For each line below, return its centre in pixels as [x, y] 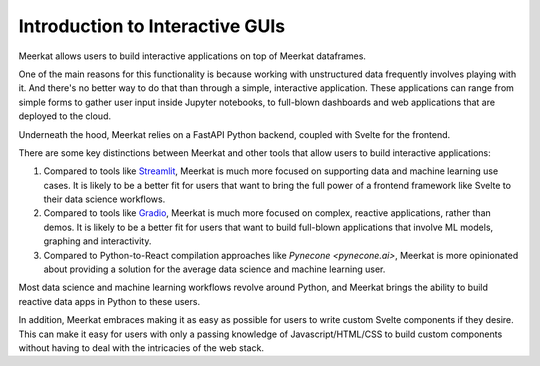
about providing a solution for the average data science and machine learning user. [214, 269]
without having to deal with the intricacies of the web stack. [141, 347]
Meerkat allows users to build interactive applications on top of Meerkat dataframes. [192, 56]
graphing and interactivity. [97, 241]
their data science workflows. [104, 199]
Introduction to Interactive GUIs [152, 26]
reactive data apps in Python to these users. [109, 301]
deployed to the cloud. [65, 116]
